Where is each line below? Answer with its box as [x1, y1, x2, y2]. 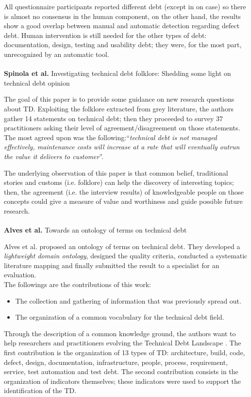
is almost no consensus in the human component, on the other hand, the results [4, 11, 241, 21]
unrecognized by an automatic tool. [4, 49, 109, 59]
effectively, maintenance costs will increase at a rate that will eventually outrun [4, 142, 240, 152]
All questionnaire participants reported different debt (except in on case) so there [4, 1, 246, 11]
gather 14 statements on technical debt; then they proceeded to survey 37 [4, 113, 223, 123]
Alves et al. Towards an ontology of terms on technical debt [4, 225, 187, 235]
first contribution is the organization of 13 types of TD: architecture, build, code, [4, 347, 245, 357]
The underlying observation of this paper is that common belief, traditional [4, 167, 228, 178]
